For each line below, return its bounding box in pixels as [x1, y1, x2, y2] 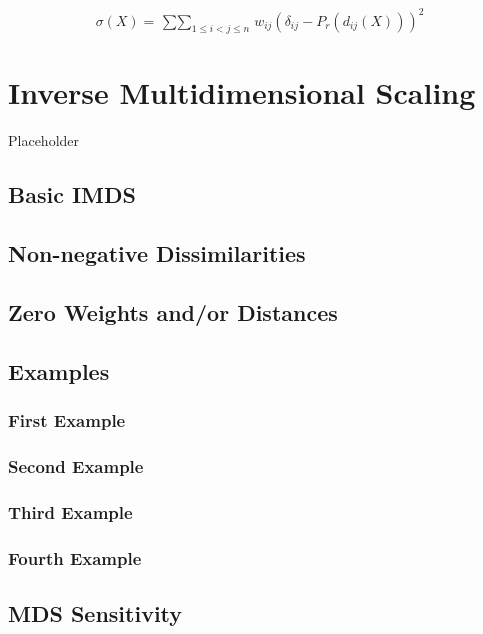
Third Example [8, 499, 133, 524]
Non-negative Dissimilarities [8, 238, 306, 269]
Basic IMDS [8, 179, 136, 210]
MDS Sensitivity [8, 597, 183, 628]
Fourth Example [8, 545, 142, 570]
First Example [8, 408, 126, 433]
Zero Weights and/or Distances [8, 296, 338, 327]
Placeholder [8, 130, 80, 151]
